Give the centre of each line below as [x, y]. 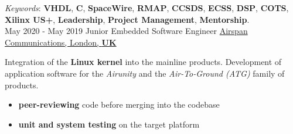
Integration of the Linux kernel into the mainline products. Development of [143, 62]
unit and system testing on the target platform [109, 124]
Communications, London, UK [61, 42]
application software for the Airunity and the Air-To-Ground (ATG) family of [145, 73]
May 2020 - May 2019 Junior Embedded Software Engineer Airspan [126, 31]
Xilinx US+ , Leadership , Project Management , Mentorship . [127, 19]
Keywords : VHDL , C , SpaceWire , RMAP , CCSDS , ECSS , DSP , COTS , [147, 8]
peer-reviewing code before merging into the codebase [119, 104]
